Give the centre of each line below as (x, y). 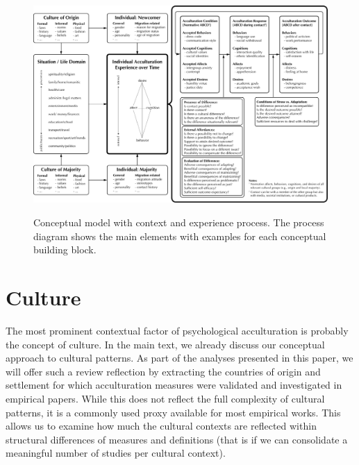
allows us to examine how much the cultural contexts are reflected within (161, 426)
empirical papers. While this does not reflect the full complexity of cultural (165, 398)
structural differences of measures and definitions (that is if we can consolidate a (177, 439)
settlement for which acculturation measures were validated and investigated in (174, 385)
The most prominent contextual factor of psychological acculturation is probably (177, 330)
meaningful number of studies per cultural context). (116, 453)
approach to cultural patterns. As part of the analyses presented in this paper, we (179, 358)
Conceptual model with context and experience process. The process (179, 222)
